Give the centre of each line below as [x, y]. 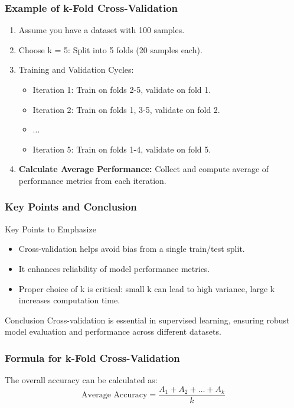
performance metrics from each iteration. [92, 180]
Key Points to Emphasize [50, 229]
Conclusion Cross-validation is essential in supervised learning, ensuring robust [147, 320]
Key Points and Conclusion [71, 207]
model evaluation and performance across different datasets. [113, 331]
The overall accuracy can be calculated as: [81, 380]
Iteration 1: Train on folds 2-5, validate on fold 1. [122, 89]
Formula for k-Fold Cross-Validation [92, 357]
